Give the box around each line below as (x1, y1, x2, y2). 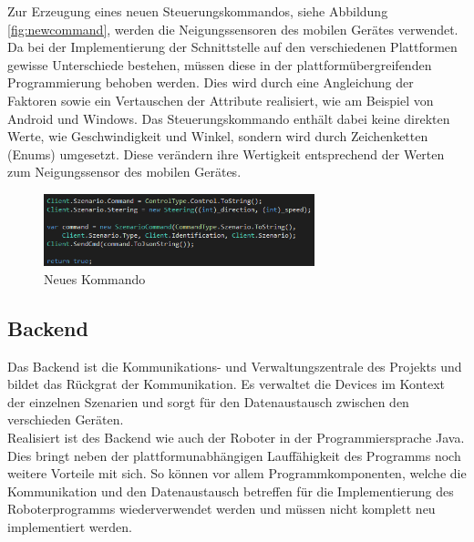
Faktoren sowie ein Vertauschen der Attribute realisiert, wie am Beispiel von (7, 90, 434, 109)
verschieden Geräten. (7, 410, 124, 429)
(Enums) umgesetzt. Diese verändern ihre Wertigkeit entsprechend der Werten (7, 144, 445, 163)
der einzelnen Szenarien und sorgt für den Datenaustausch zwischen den (7, 392, 409, 411)
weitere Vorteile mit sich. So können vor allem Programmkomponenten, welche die (7, 464, 467, 483)
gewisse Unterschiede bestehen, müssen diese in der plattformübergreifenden (7, 55, 432, 74)
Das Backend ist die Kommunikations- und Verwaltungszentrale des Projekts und (7, 356, 462, 375)
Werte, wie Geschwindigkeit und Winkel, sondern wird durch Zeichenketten (7, 127, 428, 146)
